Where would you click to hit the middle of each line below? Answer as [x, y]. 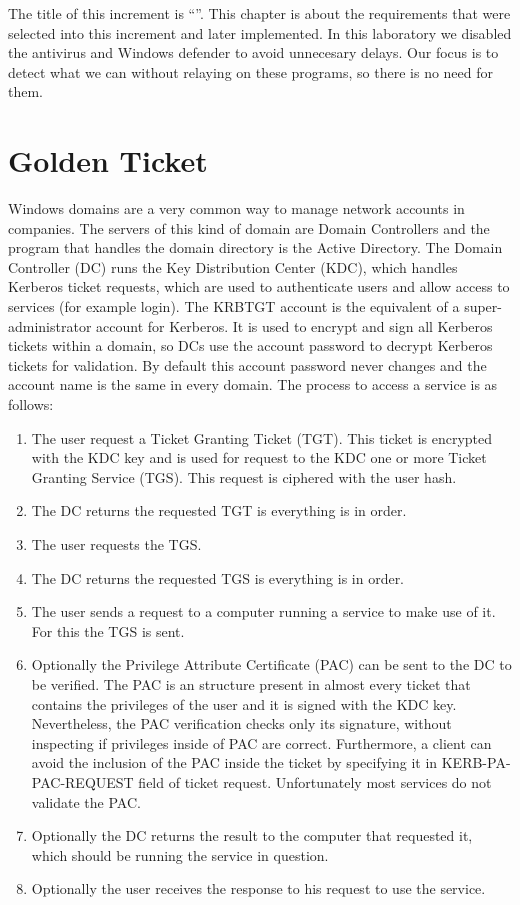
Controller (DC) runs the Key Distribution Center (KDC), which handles [233, 266]
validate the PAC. [86, 801]
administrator [50, 325]
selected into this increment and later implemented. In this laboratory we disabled [260, 32]
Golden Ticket [108, 160]
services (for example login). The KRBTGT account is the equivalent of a [234, 306]
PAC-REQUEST [82, 781]
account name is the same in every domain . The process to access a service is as [253, 384]
